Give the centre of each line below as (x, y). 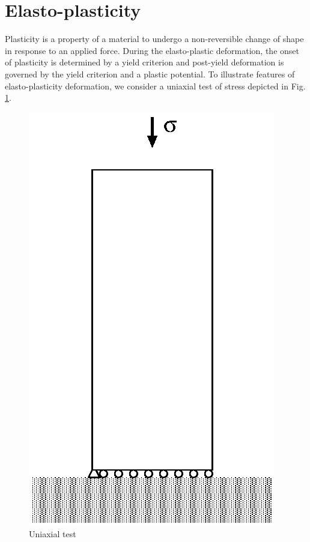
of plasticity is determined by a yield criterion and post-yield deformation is (144, 62)
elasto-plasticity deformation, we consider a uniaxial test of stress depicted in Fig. (155, 86)
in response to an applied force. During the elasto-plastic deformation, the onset (152, 50)
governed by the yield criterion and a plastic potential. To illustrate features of (150, 74)
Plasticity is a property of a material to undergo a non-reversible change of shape (154, 39)
